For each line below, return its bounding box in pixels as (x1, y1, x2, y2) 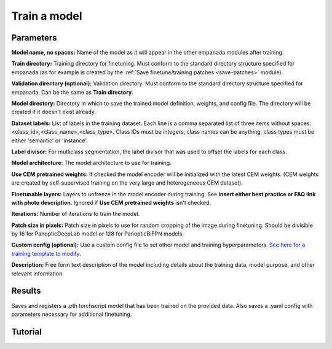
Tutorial (11, 326, 42, 337)
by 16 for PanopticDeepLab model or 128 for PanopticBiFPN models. (11, 230, 184, 237)
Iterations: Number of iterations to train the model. (11, 210, 140, 218)
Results (11, 286, 41, 296)
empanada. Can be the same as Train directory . (11, 88, 133, 96)
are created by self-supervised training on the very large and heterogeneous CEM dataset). (11, 179, 243, 186)
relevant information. (11, 270, 65, 277)
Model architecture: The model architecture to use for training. (11, 159, 172, 167)
